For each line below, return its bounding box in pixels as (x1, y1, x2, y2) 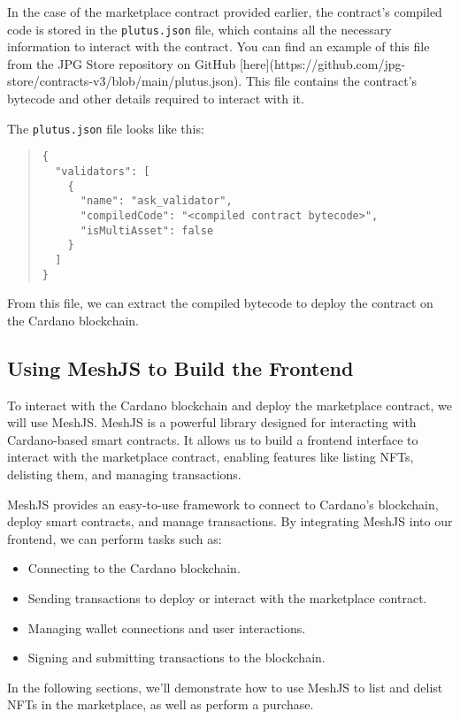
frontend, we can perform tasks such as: (7, 529, 222, 547)
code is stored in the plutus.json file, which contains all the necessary (7, 19, 392, 38)
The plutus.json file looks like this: (7, 119, 204, 137)
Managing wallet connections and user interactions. (27, 618, 306, 637)
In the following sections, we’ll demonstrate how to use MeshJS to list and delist (7, 677, 443, 696)
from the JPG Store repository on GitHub (7, 54, 236, 73)
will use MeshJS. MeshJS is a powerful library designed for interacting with (7, 413, 417, 432)
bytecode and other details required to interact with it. (7, 89, 304, 108)
